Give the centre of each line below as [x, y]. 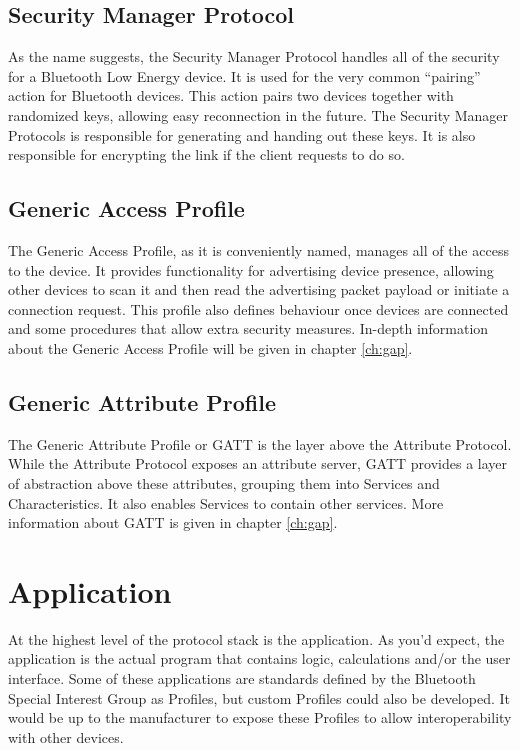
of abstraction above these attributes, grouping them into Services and [224, 482]
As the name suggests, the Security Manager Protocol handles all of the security [254, 56]
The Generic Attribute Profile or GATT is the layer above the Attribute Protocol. [260, 443]
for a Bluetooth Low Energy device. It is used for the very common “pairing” [244, 75]
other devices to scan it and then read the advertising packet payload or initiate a [259, 289]
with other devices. [66, 736]
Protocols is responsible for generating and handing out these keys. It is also [242, 134]
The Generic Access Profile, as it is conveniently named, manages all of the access [258, 249]
